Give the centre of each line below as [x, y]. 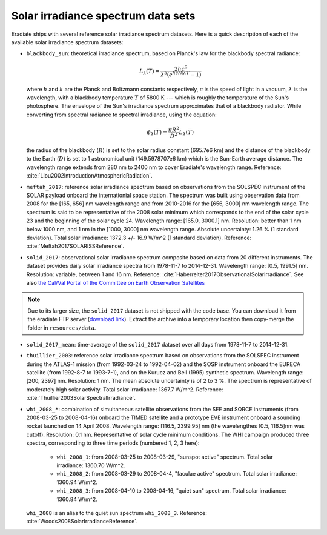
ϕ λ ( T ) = [157, 133]
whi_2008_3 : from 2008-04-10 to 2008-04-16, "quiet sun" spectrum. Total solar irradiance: [172, 491]
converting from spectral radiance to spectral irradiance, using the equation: [122, 115]
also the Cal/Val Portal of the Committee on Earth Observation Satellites [116, 282]
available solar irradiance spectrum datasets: [67, 42]
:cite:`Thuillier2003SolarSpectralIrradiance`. [81, 398]
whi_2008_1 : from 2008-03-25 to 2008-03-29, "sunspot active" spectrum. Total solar [165, 457]
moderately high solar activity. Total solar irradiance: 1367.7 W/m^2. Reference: [125, 389]
